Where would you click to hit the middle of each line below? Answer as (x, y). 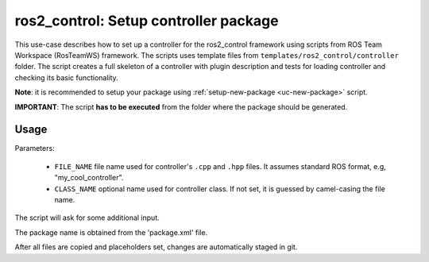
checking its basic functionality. (66, 77)
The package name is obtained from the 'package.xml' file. (111, 232)
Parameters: (35, 148)
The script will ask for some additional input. (87, 218)
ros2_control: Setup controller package (147, 21)
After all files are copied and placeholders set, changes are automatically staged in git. (156, 247)
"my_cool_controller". (89, 178)
